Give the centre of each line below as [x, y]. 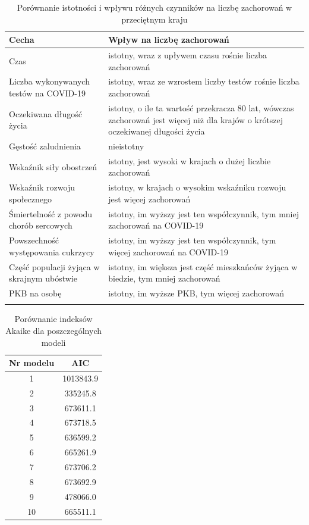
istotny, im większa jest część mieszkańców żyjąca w [203, 266]
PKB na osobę [35, 293]
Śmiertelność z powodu [51, 213]
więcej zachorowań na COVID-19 [168, 251]
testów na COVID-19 [47, 93]
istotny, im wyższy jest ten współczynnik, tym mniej [204, 213]
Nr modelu [32, 363]
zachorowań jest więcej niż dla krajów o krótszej [196, 119]
